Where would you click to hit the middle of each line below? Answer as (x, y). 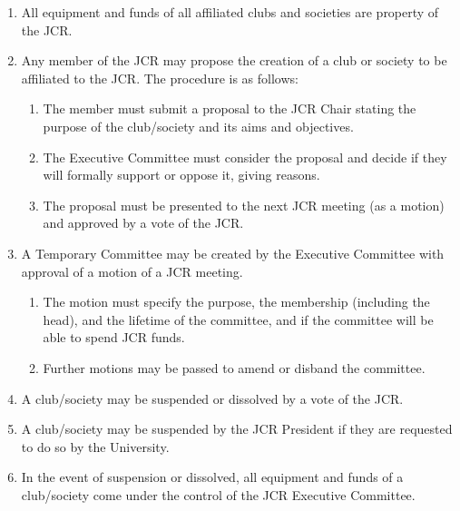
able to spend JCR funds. (114, 337)
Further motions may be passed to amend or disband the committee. (234, 367)
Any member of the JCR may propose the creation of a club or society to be (234, 60)
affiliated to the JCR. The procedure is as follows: (160, 78)
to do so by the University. (95, 446)
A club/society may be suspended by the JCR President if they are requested (237, 429)
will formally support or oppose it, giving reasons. (181, 175)
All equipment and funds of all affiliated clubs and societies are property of (230, 12)
